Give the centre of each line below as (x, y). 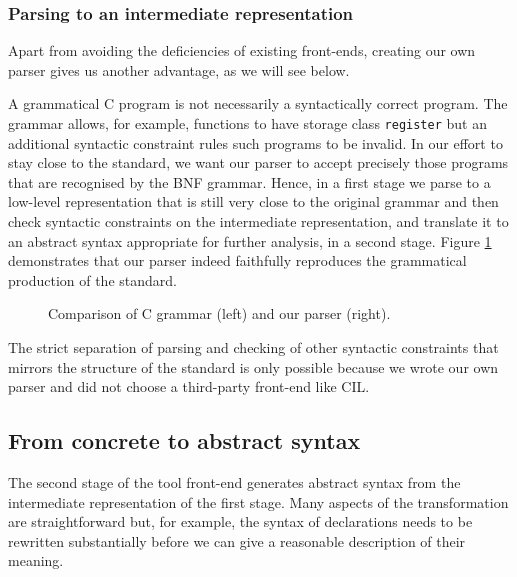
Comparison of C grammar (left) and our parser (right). (219, 313)
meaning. (36, 560)
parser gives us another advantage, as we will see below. (179, 69)
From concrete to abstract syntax (184, 440)
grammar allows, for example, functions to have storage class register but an (247, 123)
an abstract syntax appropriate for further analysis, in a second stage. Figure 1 (250, 240)
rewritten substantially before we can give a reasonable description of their (237, 540)
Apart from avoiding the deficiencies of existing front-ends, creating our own (242, 50)
